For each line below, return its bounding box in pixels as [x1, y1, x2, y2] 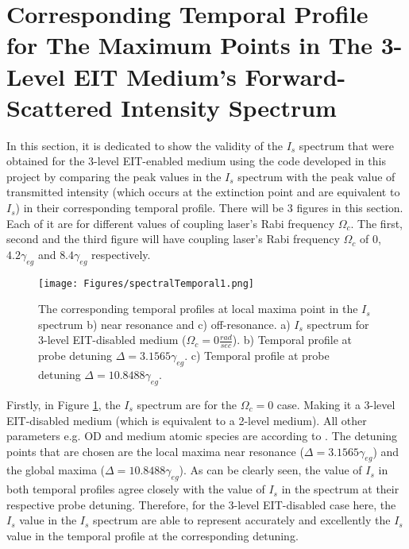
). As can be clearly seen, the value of [179, 462, 362, 478]
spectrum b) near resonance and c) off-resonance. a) [38, 315, 291, 332]
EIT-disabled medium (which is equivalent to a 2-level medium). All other [6, 412, 367, 428]
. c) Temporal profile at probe [184, 347, 330, 364]
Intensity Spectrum [121, 91, 337, 123]
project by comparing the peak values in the [6, 168, 222, 184]
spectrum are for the [137, 396, 237, 412]
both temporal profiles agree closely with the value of [6, 481, 265, 497]
